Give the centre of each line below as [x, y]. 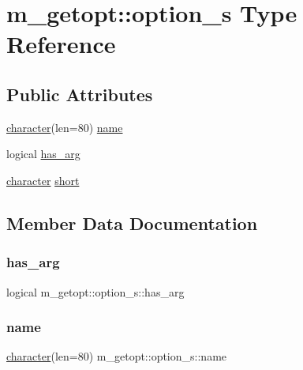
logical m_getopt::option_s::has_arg [95, 291]
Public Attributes [80, 94]
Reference [61, 44]
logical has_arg [43, 154]
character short [43, 180]
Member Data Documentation [132, 223]
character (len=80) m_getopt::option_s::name [117, 356]
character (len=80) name [65, 127]
